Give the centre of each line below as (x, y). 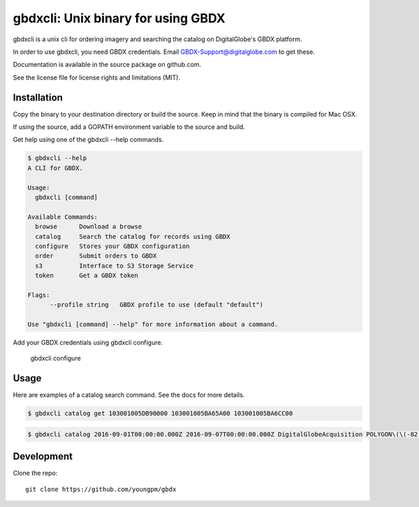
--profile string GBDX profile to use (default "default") (157, 305)
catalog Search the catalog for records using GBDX (133, 236)
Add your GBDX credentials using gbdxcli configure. (88, 343)
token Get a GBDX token (87, 275)
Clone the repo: (35, 473)
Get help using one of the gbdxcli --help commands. (88, 140)
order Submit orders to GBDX (96, 256)
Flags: (39, 295)
